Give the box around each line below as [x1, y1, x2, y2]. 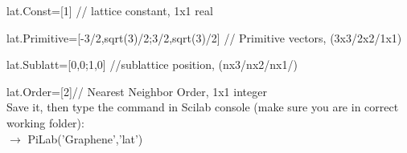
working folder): [6, 114, 84, 131]
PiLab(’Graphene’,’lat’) [27, 130, 143, 147]
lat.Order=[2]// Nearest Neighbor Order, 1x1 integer [6, 83, 267, 99]
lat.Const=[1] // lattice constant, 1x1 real [6, 2, 213, 18]
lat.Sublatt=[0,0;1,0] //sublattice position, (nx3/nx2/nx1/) [6, 56, 298, 73]
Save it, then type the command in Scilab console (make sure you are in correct [6, 99, 399, 115]
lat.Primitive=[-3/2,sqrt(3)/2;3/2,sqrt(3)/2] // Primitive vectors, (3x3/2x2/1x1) [6, 29, 402, 46]
